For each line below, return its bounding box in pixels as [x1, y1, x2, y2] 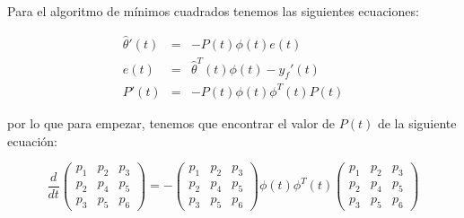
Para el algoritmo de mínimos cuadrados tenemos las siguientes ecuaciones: [7, 2, 419, 20]
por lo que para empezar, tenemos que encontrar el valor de [7, 113, 336, 132]
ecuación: [7, 131, 57, 150]
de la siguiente [377, 113, 457, 132]
